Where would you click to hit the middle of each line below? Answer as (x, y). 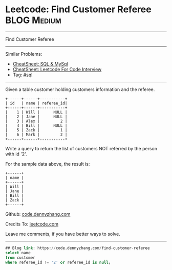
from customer (20, 257)
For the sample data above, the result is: (48, 164)
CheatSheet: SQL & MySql (40, 64)
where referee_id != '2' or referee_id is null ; (58, 262)
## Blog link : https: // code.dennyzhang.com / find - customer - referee (78, 248)
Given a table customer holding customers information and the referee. (80, 89)
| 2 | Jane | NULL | (36, 117)
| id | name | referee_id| (36, 103)
